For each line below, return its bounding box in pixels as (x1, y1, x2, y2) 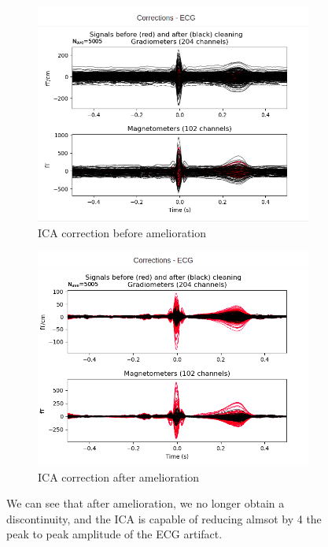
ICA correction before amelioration (38, 224, 207, 240)
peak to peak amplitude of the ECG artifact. (6, 526, 223, 542)
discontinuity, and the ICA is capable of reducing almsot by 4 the (6, 510, 322, 527)
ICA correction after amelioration (38, 468, 200, 485)
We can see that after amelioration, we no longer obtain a (6, 495, 285, 512)
